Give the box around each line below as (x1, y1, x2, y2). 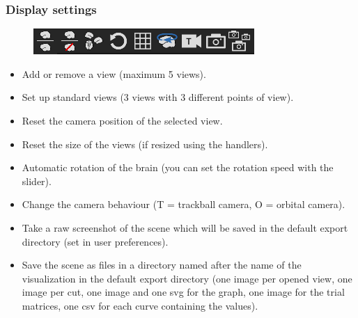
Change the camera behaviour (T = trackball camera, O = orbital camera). (22, 197, 345, 212)
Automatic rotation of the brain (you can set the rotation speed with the (22, 160, 334, 175)
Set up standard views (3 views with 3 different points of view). (22, 90, 294, 104)
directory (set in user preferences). (22, 234, 169, 248)
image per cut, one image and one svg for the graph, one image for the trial (22, 285, 345, 299)
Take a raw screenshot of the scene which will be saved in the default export (22, 220, 348, 234)
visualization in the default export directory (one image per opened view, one (22, 271, 352, 285)
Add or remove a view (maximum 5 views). (22, 66, 206, 81)
